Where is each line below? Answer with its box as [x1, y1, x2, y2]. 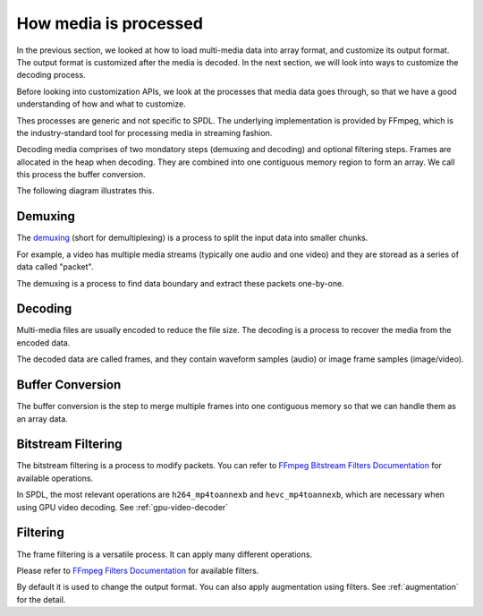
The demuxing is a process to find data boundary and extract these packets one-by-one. [16, 278, 344, 288]
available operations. [16, 473, 94, 483]
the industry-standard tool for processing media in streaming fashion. [16, 127, 273, 138]
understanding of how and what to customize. [16, 98, 187, 109]
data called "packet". [16, 261, 94, 272]
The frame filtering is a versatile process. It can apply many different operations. [16, 549, 313, 560]
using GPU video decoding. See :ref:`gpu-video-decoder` [16, 501, 228, 512]
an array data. [16, 413, 69, 424]
